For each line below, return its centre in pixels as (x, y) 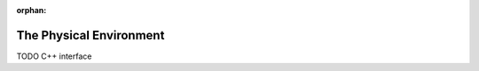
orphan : (31, 10)
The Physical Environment (90, 35)
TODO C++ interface (54, 56)
